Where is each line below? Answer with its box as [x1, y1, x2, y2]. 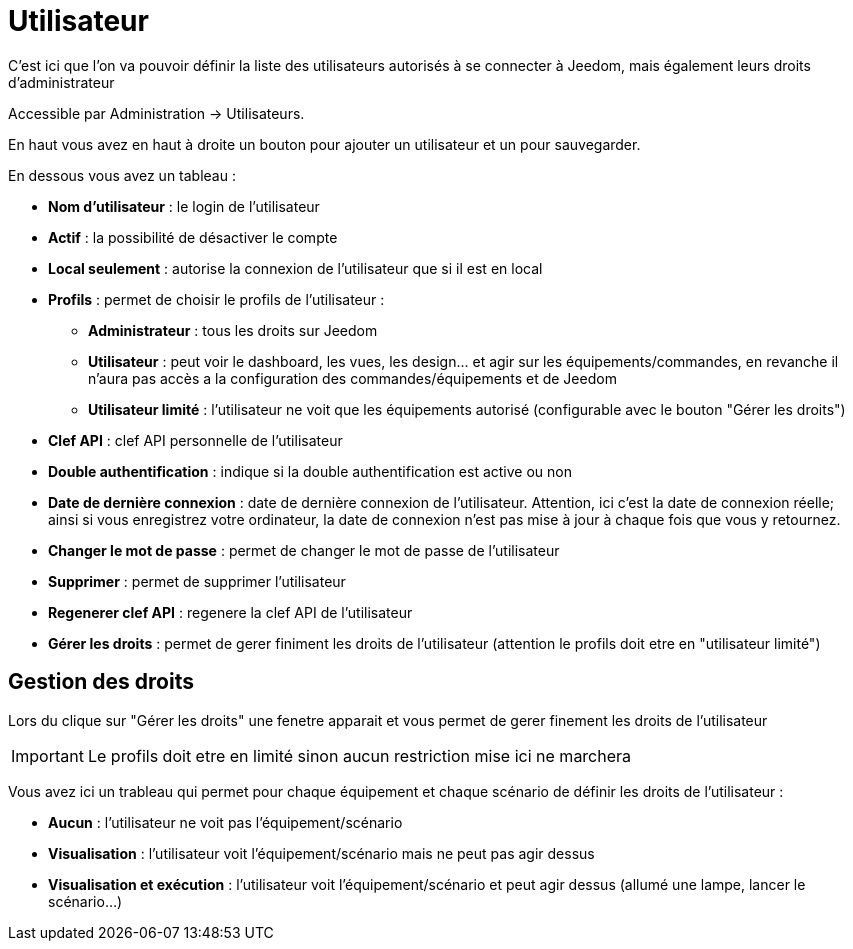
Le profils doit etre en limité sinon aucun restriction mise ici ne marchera [87, 745, 632, 766]
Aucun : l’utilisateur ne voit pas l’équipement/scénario [48, 813, 403, 831]
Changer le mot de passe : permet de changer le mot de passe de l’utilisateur [48, 541, 560, 559]
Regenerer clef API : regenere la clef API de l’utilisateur [48, 603, 413, 621]
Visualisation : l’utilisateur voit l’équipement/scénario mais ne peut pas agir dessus [48, 844, 595, 862]
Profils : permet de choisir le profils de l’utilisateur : [48, 290, 385, 308]
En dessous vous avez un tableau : [8, 166, 236, 184]
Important [11, 745, 84, 766]
